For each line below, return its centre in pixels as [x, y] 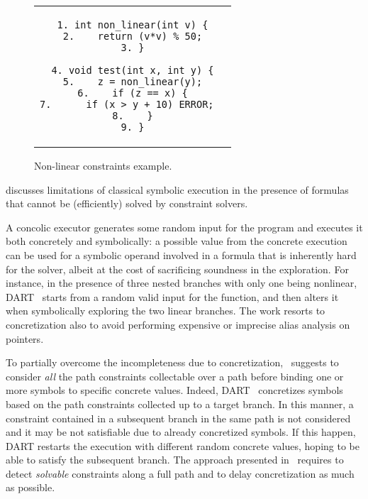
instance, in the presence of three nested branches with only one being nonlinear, [182, 283]
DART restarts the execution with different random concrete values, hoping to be [183, 445]
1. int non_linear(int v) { [133, 25]
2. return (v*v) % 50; [133, 36]
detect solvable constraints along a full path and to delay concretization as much [180, 473]
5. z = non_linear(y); [133, 82]
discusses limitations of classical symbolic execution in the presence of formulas [177, 189]
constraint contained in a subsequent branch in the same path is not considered [178, 418]
